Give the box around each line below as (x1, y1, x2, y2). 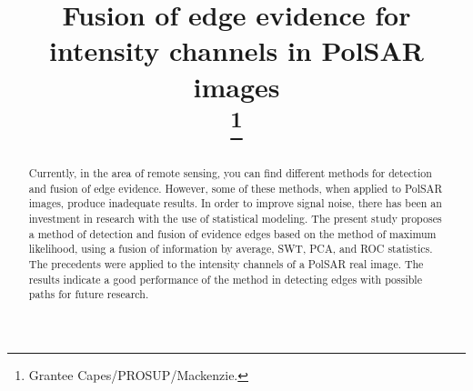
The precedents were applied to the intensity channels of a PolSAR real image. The (28, 256, 424, 271)
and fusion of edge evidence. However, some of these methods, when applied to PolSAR (28, 180, 443, 195)
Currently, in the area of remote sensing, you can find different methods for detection (28, 165, 432, 181)
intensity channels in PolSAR (48, 32, 425, 69)
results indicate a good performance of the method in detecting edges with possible (28, 271, 422, 286)
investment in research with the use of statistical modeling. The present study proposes (28, 211, 442, 226)
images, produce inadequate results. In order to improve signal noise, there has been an (28, 195, 442, 211)
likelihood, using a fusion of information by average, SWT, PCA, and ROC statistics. (28, 241, 433, 256)
